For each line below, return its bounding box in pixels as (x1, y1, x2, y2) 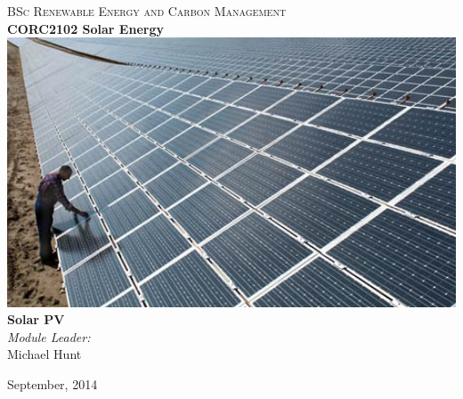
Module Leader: (7, 327, 91, 346)
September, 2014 (7, 374, 98, 393)
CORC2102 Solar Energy (7, 19, 164, 37)
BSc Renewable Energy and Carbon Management (7, 2, 287, 20)
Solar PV (7, 310, 65, 329)
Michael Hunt (7, 345, 82, 363)
